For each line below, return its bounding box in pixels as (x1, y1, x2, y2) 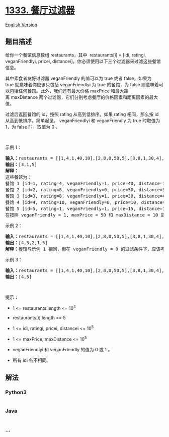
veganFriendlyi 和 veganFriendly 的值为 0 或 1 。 (12, 346, 113, 352)
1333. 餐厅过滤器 (5, 5, 75, 16)
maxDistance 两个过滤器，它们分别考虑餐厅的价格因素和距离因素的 (11, 94, 149, 100)
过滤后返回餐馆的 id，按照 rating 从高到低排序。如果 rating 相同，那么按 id (5, 111, 159, 117)
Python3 (5, 389, 27, 396)
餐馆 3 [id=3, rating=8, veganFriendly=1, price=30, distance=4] (5, 193, 168, 199)
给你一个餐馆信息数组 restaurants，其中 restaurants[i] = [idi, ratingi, (5, 51, 146, 58)
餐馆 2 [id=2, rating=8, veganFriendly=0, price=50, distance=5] (5, 187, 168, 192)
